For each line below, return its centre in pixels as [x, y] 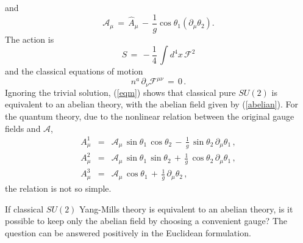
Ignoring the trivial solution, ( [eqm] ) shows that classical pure [120, 92]
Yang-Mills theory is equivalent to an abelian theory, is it [186, 209]
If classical [24, 209]
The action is [30, 39]
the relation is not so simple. [58, 188]
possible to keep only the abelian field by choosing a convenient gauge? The [146, 221]
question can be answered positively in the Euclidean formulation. [128, 233]
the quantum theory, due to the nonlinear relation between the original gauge [150, 116]
